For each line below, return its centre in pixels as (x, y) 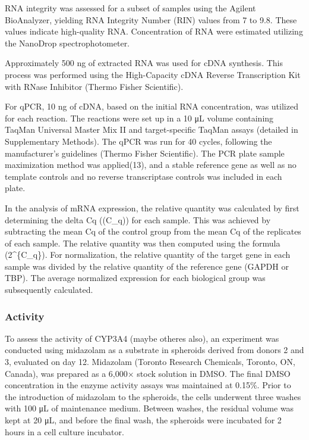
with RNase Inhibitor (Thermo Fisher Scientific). (94, 86)
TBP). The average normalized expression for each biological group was (135, 278)
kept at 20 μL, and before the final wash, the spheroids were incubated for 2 (143, 420)
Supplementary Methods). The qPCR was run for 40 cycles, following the (138, 141)
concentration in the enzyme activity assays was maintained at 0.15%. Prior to (148, 385)
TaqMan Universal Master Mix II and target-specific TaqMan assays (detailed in (152, 129)
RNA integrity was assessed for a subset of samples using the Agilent (130, 8)
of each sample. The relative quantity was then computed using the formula (143, 243)
